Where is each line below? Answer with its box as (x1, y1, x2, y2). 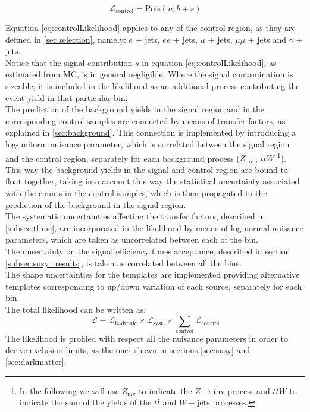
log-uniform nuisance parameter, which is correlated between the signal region (5, 137, 290, 150)
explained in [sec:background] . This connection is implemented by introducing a (5, 126, 296, 139)
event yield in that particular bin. (5, 91, 128, 103)
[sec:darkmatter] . (5, 356, 67, 368)
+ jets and (248, 33, 287, 45)
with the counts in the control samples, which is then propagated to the (5, 186, 267, 199)
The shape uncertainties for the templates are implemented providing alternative (5, 268, 300, 281)
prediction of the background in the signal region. (5, 198, 186, 210)
